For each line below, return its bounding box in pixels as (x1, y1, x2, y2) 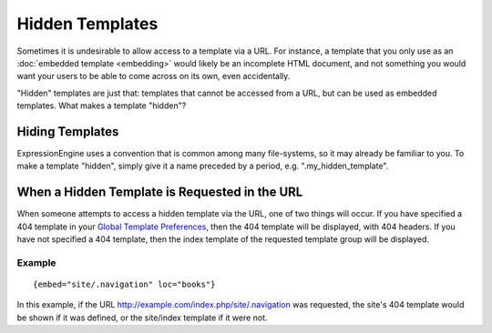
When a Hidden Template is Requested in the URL (16, 185, 303, 200)
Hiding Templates (16, 124, 119, 139)
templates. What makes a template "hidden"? (16, 100, 187, 111)
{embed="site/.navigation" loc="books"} (33, 279, 216, 290)
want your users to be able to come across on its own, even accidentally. (16, 71, 291, 82)
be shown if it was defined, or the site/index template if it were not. (16, 312, 268, 323)
